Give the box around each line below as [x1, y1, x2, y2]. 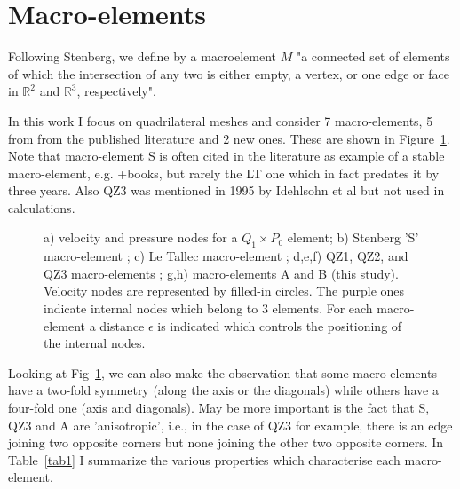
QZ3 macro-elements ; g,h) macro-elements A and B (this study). [44, 264, 399, 282]
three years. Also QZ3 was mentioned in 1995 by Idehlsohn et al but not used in [8, 181, 445, 200]
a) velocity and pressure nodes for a [44, 228, 238, 247]
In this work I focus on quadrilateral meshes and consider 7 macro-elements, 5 [8, 111, 433, 130]
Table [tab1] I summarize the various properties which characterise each [8, 450, 401, 469]
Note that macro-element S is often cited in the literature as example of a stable [8, 146, 445, 165]
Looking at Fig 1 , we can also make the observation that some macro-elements [8, 363, 437, 382]
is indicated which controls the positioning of [157, 316, 402, 335]
